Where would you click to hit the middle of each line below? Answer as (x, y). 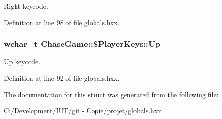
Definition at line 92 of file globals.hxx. (62, 78)
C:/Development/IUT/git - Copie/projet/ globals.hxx (83, 111)
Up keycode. (22, 62)
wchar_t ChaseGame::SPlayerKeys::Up (82, 44)
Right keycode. (26, 6)
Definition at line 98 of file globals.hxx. (62, 22)
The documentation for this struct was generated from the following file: (111, 94)
